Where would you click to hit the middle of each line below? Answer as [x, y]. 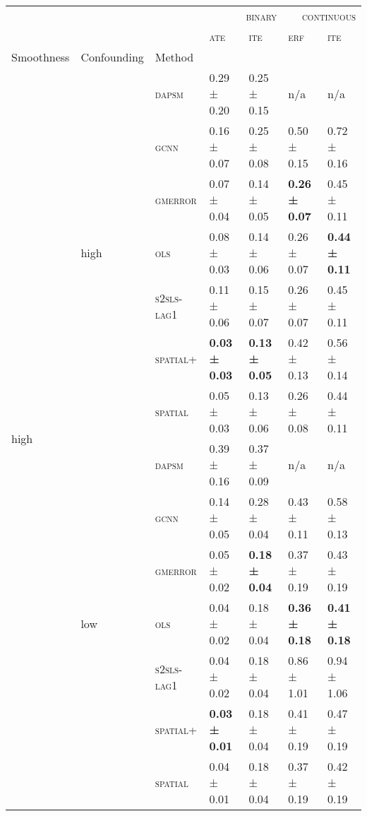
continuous [329, 16]
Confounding [112, 57]
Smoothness [41, 57]
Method [174, 57]
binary [261, 16]
